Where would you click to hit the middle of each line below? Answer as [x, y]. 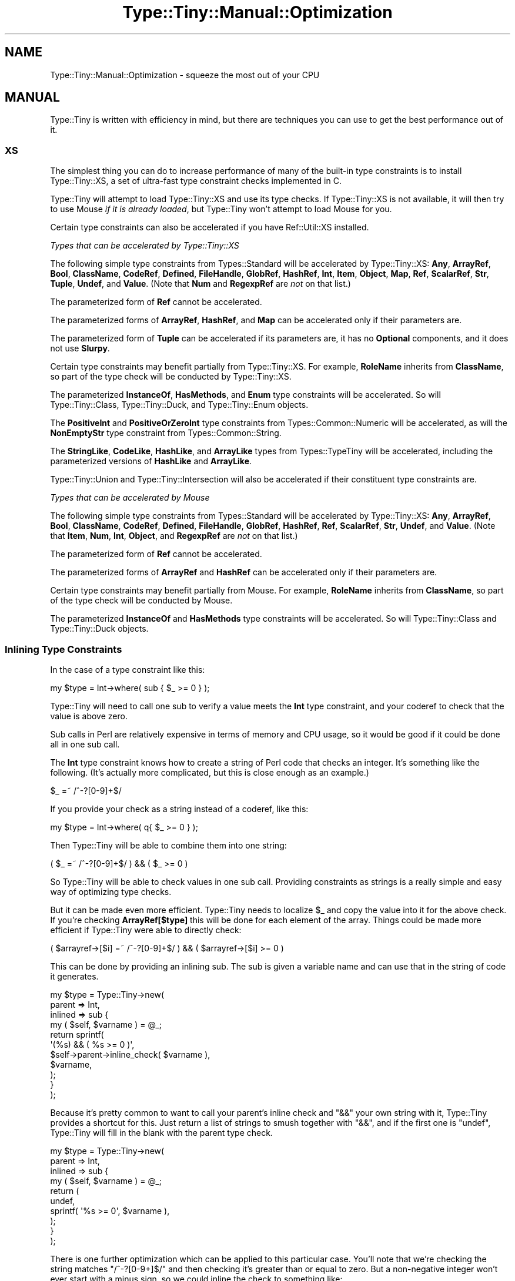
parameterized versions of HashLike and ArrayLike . [151, 461]
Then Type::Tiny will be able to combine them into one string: [168, 845]
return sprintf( [77, 1034]
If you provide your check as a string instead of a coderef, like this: [179, 809]
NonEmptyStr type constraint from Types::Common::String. [166, 433]
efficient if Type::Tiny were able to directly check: [146, 930]
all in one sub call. [85, 744]
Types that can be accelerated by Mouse [130, 498]
